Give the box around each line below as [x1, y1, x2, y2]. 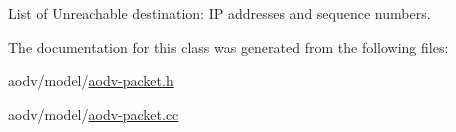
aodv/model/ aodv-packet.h [8, 70, 174, 91]
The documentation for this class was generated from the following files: [8, 36, 449, 57]
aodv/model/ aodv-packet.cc [8, 103, 179, 124]
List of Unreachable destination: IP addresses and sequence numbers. [8, 3, 431, 23]
